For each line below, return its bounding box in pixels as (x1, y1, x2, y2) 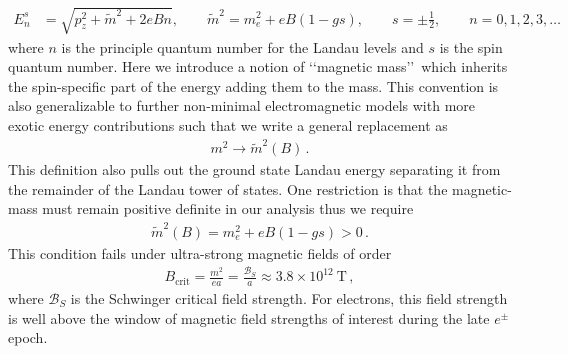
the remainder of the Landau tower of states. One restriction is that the (8, 178, 448, 199)
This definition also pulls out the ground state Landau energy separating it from (8, 159, 501, 180)
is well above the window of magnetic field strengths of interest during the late (8, 307, 490, 328)
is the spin (439, 36, 503, 57)
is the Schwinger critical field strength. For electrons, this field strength (70, 288, 508, 308)
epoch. (8, 327, 48, 348)
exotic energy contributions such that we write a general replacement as (8, 114, 448, 135)
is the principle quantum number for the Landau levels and (61, 36, 424, 57)
